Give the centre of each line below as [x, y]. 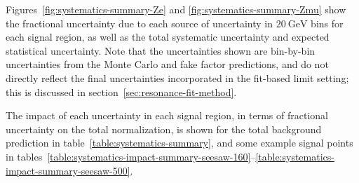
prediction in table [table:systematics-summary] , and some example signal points [179, 143]
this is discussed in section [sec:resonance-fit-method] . [121, 91]
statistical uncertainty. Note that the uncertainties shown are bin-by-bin [161, 50]
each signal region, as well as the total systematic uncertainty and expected [168, 37]
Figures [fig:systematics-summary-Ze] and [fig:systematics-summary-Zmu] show [176, 9]
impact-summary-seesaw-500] [68, 170]
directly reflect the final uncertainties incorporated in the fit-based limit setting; [177, 77]
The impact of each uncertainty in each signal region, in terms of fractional [167, 115]
